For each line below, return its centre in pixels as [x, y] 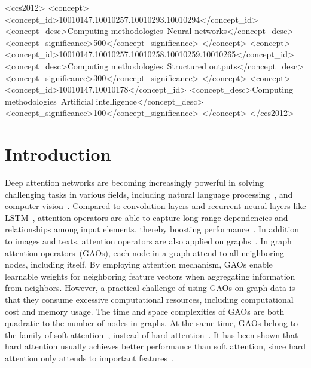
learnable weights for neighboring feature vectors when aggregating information [150, 276]
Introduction [58, 154]
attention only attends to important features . [89, 358]
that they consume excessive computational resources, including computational [149, 299]
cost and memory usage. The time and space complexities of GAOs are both [145, 311]
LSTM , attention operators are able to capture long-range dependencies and [147, 217]
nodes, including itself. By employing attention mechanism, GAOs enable [139, 264]
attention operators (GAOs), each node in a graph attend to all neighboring [145, 252]
